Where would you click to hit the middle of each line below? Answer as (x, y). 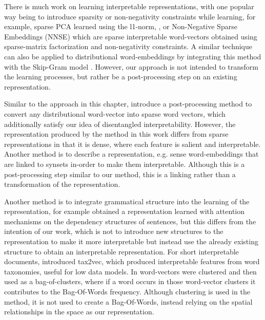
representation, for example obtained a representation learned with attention (125, 211)
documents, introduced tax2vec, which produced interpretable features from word (132, 261)
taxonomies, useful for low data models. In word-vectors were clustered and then (130, 271)
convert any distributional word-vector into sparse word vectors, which (115, 113)
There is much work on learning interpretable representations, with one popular (129, 6)
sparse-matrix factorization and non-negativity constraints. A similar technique (128, 46)
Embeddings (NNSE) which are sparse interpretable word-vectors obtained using (131, 36)
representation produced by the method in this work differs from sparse (116, 134)
